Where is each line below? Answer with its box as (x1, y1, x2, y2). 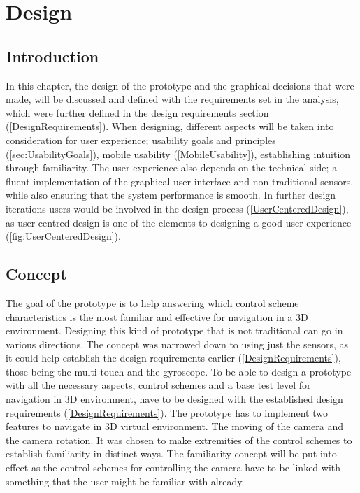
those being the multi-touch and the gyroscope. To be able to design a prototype (6, 364, 352, 378)
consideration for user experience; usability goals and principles (6, 132, 276, 147)
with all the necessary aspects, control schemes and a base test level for (6, 378, 311, 392)
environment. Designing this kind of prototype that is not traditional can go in (6, 323, 343, 338)
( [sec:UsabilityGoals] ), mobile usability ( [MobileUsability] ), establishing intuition (6, 146, 351, 161)
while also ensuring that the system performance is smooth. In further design (6, 187, 336, 202)
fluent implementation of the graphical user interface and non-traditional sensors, (6, 173, 354, 188)
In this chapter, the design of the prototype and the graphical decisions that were (6, 78, 354, 92)
